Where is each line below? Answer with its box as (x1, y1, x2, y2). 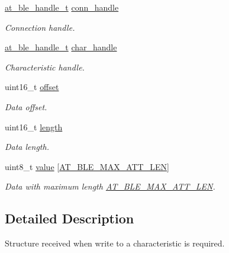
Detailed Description (5, 209, 134, 228)
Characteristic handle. (5, 60, 85, 73)
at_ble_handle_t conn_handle (5, 1, 119, 13)
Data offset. (5, 100, 47, 113)
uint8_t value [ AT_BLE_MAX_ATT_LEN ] (5, 160, 169, 172)
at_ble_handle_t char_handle (5, 41, 117, 53)
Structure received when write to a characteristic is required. (5, 237, 225, 249)
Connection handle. (5, 21, 75, 33)
